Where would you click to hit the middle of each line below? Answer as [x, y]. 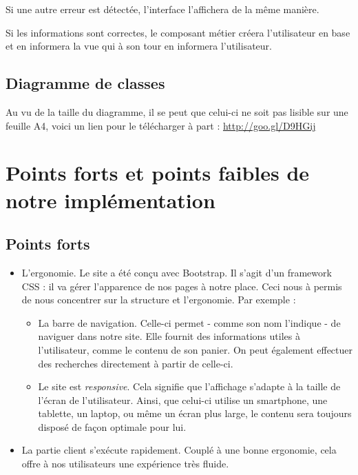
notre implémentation [110, 200]
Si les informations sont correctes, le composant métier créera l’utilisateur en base [178, 32]
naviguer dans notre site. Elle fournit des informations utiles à [169, 336]
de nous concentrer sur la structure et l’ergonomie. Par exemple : [159, 300]
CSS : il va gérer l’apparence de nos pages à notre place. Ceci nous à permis [182, 286]
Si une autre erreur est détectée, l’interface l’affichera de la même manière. [162, 9]
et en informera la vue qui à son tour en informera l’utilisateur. [139, 46]
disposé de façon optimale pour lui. [112, 426]
